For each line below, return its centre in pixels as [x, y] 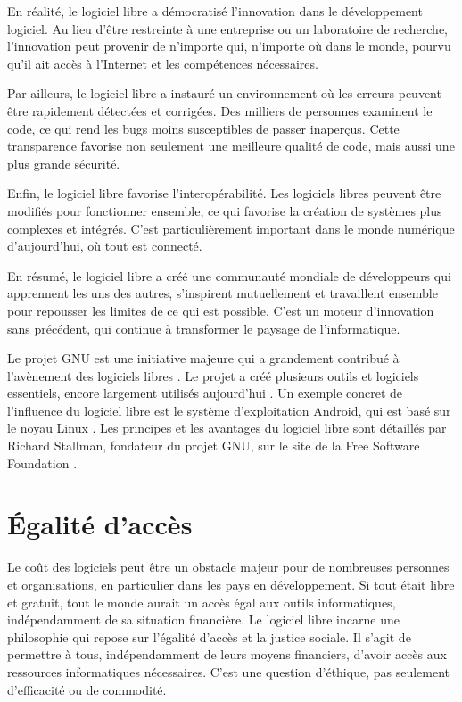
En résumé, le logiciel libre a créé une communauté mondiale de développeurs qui [229, 275]
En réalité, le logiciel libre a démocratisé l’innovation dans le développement [215, 11]
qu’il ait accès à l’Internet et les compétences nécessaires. [163, 63]
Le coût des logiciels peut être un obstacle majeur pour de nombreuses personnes [228, 567]
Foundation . [42, 462]
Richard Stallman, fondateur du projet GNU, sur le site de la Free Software [214, 446]
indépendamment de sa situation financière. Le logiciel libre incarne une [203, 619]
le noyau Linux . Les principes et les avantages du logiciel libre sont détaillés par [227, 428]
